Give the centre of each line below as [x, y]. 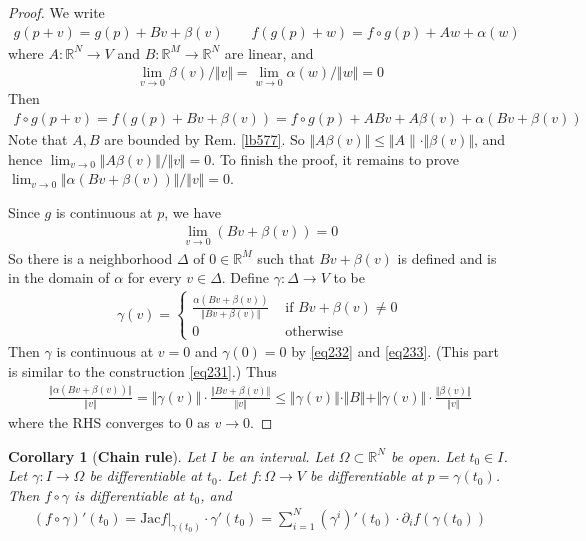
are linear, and [269, 52]
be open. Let [427, 455]
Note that [38, 139]
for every [154, 277]
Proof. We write [56, 12]
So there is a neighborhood [90, 257]
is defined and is [447, 257]
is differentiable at [129, 494]
